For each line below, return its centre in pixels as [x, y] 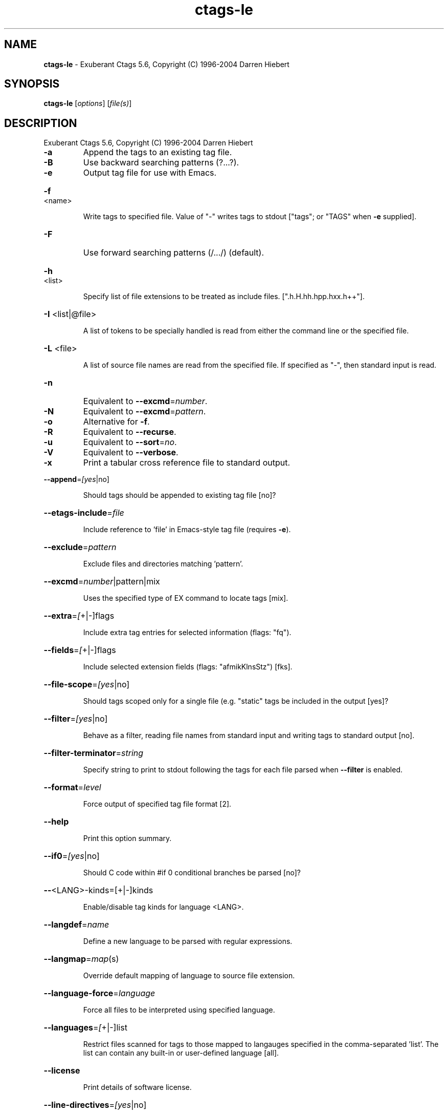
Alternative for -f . [116, 422]
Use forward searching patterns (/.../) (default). [174, 253]
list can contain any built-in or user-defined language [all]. [181, 1053]
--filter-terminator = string [94, 753]
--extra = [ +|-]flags [79, 616]
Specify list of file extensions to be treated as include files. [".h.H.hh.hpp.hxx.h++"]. [224, 297]
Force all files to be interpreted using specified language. [179, 1010]
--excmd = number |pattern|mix [102, 582]
